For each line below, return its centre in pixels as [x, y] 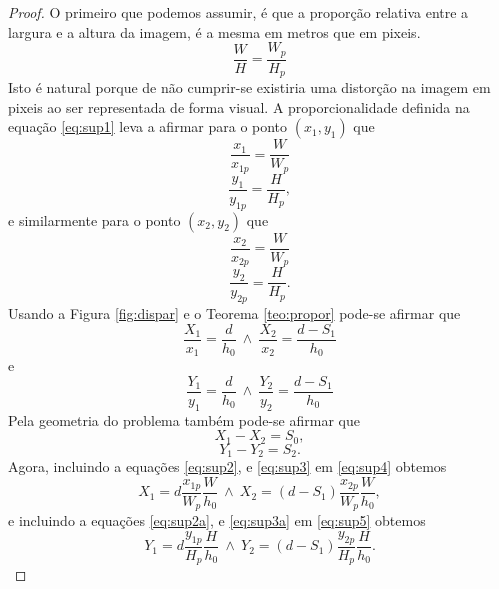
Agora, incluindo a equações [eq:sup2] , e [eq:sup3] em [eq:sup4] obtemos [227, 466]
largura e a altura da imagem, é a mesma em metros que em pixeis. [214, 31]
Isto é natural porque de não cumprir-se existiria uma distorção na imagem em [249, 87]
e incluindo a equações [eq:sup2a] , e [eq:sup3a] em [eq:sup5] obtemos [217, 520]
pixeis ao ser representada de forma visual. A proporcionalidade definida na [239, 106]
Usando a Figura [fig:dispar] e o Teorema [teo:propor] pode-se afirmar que [234, 313]
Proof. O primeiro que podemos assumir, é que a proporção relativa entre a [238, 12]
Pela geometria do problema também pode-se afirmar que [184, 419]
